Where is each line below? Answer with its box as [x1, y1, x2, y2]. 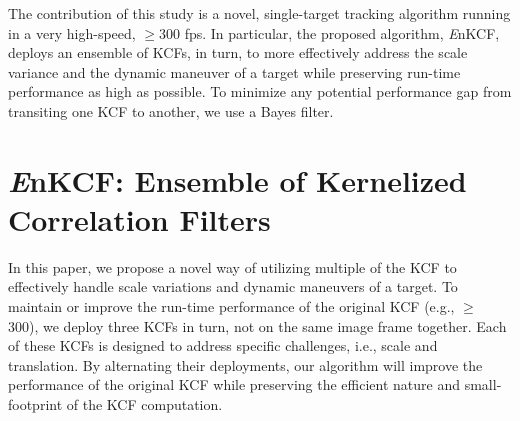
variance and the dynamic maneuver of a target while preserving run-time [8, 61, 461, 82]
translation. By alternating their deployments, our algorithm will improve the [8, 354, 483, 375]
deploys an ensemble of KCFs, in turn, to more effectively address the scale [8, 42, 468, 63]
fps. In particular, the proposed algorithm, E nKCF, [184, 22, 500, 43]
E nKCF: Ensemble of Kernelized [8, 159, 467, 201]
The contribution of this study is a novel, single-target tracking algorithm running [8, 3, 511, 23]
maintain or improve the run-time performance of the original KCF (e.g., [8, 296, 455, 317]
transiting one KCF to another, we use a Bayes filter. [8, 100, 334, 121]
